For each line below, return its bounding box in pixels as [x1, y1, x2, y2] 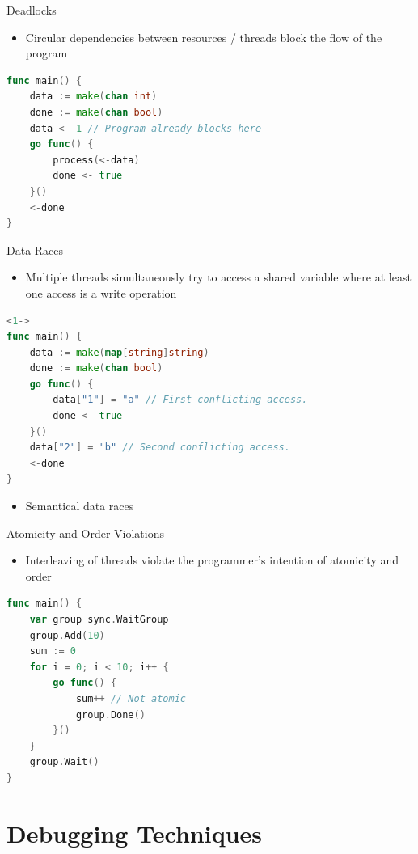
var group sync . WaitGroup [29, 614, 169, 625]
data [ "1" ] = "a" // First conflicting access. [53, 394, 308, 406]
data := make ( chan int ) [29, 91, 158, 103]
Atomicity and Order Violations [6, 524, 165, 541]
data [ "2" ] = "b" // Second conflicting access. [29, 442, 290, 454]
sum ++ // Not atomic [75, 692, 186, 704]
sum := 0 [29, 645, 76, 657]
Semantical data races [25, 497, 134, 514]
